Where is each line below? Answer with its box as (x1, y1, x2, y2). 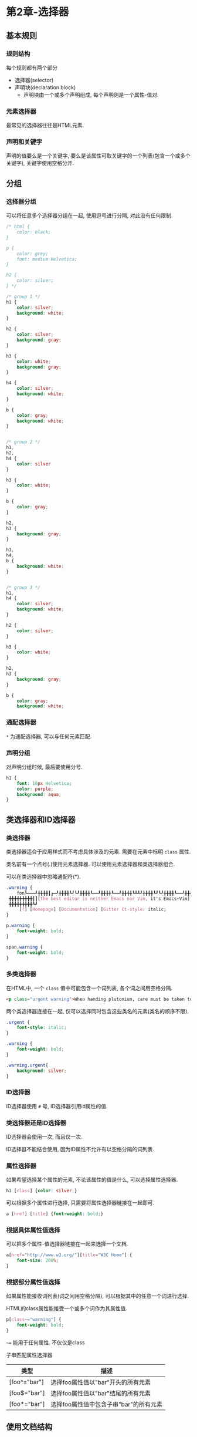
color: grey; (16, 251, 49, 257)
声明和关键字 (6, 138, 43, 146)
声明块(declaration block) (14, 83, 76, 91)
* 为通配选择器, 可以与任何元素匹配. (6, 733, 92, 740)
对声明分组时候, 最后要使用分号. (6, 763, 83, 770)
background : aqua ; (16, 791, 62, 797)
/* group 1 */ (6, 294, 41, 299)
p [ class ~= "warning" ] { (6, 1317, 62, 1323)
